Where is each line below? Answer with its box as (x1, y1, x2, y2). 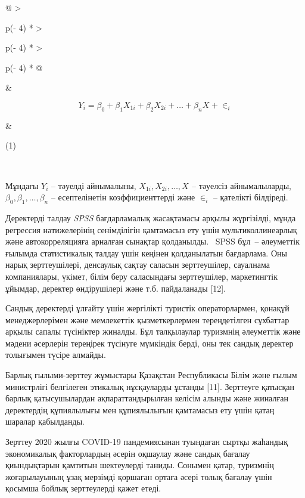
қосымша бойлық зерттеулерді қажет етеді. (5, 482, 161, 494)
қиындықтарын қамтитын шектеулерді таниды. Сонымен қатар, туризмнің (5, 459, 274, 471)
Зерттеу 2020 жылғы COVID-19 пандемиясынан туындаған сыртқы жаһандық (5, 435, 288, 448)
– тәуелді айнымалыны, (51, 179, 136, 191)
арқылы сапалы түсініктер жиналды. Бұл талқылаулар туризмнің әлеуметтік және (5, 325, 301, 338)
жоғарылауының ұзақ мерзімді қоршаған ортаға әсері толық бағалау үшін (5, 470, 272, 482)
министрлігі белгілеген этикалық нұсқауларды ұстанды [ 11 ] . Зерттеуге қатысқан (5, 380, 294, 392)
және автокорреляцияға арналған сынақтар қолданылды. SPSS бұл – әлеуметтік (5, 235, 300, 248)
